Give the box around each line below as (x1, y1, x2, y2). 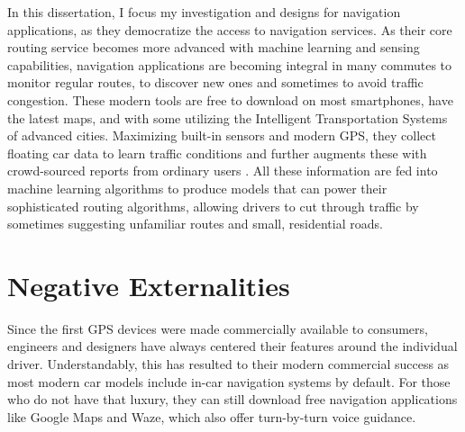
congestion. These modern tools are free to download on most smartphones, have (7, 90, 453, 109)
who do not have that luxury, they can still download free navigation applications (7, 390, 458, 409)
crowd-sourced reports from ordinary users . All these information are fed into (7, 161, 438, 180)
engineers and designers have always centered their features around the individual (7, 337, 458, 355)
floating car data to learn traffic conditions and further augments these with (7, 143, 427, 162)
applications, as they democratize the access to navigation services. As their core (7, 20, 452, 39)
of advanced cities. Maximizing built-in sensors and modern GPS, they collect (7, 126, 436, 145)
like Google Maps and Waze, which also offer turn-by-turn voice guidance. (7, 407, 416, 426)
